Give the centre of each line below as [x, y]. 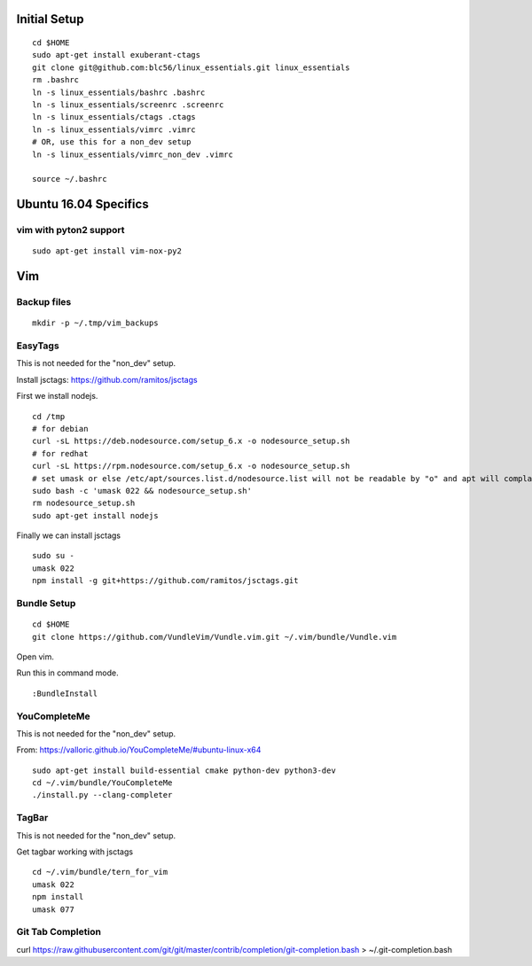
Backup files [44, 302]
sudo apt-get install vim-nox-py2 [107, 251]
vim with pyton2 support [70, 230]
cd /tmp [49, 416]
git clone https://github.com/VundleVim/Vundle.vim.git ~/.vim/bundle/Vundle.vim [215, 637]
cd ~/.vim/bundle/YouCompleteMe [102, 783]
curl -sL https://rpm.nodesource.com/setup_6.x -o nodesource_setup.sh [191, 466]
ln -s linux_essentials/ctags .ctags [114, 117]
